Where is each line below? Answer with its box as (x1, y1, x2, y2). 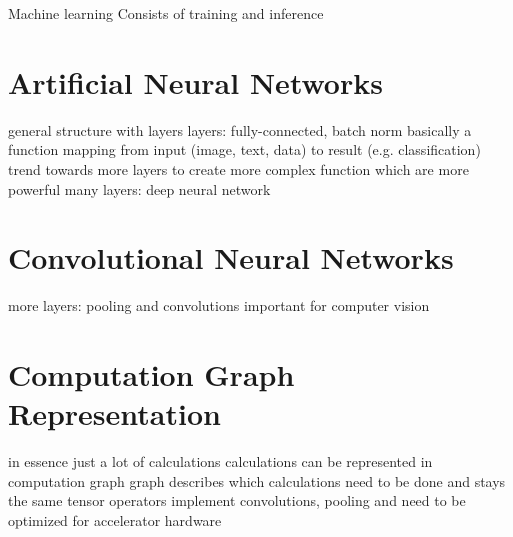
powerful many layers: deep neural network (8, 178, 271, 199)
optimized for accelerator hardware (8, 509, 222, 530)
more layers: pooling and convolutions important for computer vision (8, 295, 430, 316)
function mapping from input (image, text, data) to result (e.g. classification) (8, 139, 481, 160)
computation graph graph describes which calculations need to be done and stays (8, 470, 506, 491)
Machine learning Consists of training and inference (8, 3, 324, 23)
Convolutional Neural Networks (8, 237, 454, 278)
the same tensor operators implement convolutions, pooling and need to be (8, 490, 466, 511)
